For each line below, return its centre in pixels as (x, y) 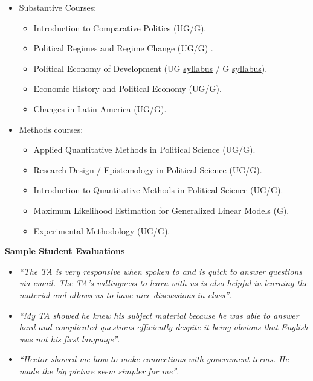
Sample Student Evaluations (65, 251)
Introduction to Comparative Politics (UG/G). (120, 27)
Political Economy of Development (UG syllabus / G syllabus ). (150, 68)
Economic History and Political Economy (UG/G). (127, 88)
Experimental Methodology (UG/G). (102, 230)
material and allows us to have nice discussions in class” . (125, 294)
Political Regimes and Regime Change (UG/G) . (123, 48)
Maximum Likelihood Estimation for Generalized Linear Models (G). (161, 210)
